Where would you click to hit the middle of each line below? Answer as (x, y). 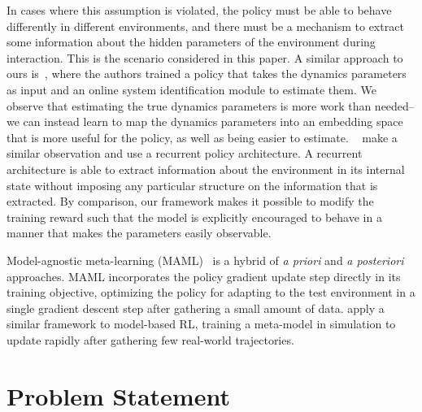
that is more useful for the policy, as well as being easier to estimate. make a (202, 137)
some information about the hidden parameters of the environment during (191, 42)
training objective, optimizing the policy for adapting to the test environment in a (211, 292)
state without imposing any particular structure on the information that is (192, 185)
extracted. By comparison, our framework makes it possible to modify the (190, 201)
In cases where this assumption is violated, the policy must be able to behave (199, 10)
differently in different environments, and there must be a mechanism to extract (205, 26)
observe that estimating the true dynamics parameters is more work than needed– (211, 105)
